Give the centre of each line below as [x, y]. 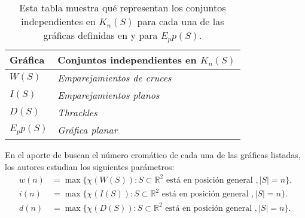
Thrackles [77, 112]
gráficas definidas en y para [100, 35]
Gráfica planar [88, 129]
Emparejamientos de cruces [115, 77]
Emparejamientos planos [109, 95]
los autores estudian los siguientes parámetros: [90, 166]
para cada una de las [181, 21]
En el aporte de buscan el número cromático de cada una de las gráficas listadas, [153, 154]
